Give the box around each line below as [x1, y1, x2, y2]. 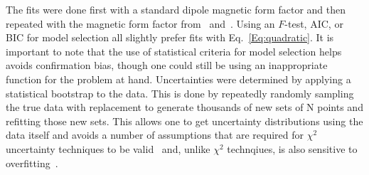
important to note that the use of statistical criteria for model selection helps [6, 43, 342, 58]
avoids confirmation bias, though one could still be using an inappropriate [6, 58, 328, 73]
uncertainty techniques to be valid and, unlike [6, 141, 210, 156]
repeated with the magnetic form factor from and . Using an [6, 16, 275, 31]
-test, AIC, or [284, 16, 343, 31]
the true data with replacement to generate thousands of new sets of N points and [6, 100, 363, 115]
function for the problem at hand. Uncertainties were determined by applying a [6, 71, 351, 86]
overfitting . [6, 155, 58, 170]
